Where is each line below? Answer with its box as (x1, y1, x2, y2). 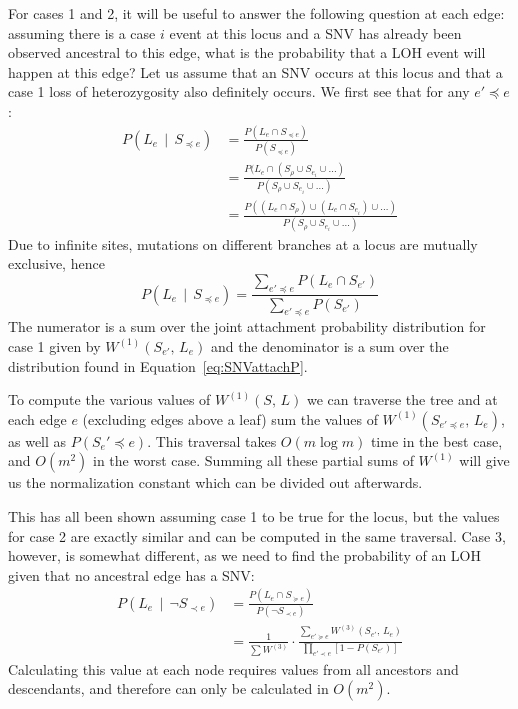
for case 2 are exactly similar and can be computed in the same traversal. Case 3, (8, 525, 506, 546)
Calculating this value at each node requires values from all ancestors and (8, 658, 459, 679)
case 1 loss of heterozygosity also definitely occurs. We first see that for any (8, 81, 470, 102)
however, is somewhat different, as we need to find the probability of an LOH (8, 545, 482, 566)
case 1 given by (8, 335, 101, 356)
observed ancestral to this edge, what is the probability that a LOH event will (8, 42, 486, 63)
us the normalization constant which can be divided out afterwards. (8, 472, 423, 493)
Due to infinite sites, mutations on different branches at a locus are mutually (8, 233, 478, 254)
